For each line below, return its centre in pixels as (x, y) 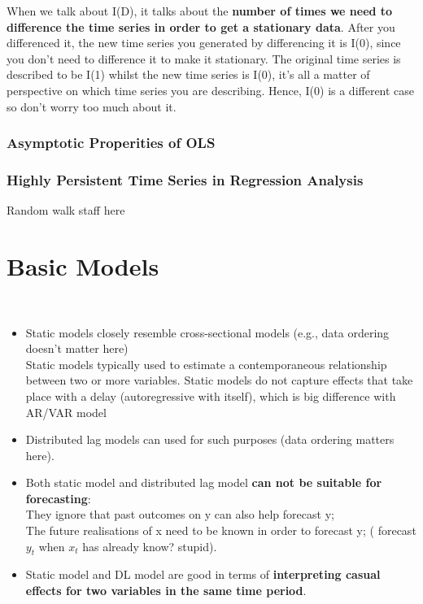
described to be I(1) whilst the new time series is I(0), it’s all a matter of (188, 74)
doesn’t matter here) (77, 348)
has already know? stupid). (150, 546)
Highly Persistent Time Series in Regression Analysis (185, 179)
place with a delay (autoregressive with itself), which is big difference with (211, 395)
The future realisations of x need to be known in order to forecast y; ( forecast (221, 530)
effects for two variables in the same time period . (166, 591)
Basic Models (83, 266)
